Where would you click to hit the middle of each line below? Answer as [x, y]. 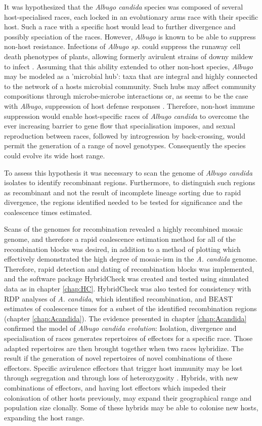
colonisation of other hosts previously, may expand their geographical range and [128, 397]
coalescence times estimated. [48, 212]
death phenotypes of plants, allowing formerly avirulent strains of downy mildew [129, 56]
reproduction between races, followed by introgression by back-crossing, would [125, 135]
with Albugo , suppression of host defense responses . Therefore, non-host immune [129, 105]
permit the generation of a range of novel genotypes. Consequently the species [125, 145]
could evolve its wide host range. [55, 155]
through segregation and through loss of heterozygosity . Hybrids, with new [121, 378]
